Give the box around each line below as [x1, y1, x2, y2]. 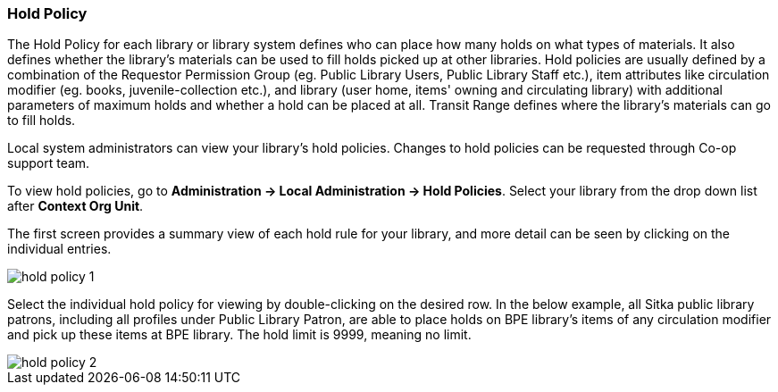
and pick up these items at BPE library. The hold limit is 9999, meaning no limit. [7, 327, 472, 343]
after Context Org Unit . [7, 198, 144, 214]
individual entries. [7, 241, 112, 257]
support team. [7, 155, 90, 171]
